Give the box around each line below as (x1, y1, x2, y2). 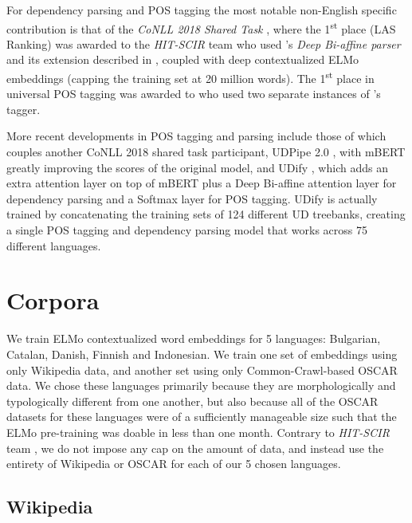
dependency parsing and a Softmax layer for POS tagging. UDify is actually (6, 190, 378, 206)
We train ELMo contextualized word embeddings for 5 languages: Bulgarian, (6, 330, 381, 347)
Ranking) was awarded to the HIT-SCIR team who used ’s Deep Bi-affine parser (6, 35, 401, 52)
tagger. (6, 100, 41, 117)
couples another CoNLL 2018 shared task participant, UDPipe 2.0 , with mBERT (6, 144, 406, 160)
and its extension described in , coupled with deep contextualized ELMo (6, 51, 359, 68)
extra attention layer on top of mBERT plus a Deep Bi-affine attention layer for (6, 175, 397, 191)
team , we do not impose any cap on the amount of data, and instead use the (6, 439, 384, 456)
